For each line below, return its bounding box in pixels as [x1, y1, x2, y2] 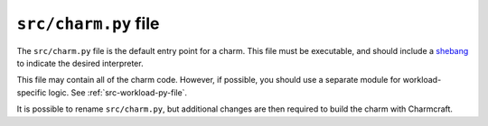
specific [16, 86, 47, 98]
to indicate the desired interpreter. [16, 58, 144, 68]
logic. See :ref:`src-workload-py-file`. [48, 86, 188, 98]
